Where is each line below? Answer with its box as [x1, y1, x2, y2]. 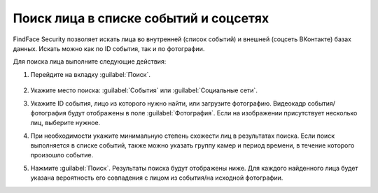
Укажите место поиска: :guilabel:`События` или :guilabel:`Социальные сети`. [30, 86, 258, 94]
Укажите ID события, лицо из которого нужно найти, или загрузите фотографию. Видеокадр [30, 99, 307, 108]
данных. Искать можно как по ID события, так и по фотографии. [13, 44, 205, 52]
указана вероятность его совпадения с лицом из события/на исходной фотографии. [30, 173, 283, 182]
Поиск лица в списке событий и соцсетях [13, 10, 269, 26]
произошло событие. [30, 151, 94, 159]
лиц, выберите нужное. [30, 119, 101, 127]
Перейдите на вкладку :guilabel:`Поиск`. [30, 70, 150, 78]
